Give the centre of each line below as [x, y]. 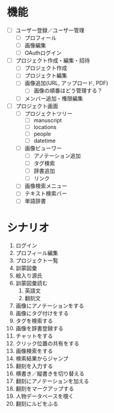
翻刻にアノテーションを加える [52, 381]
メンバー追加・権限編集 [54, 98]
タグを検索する [34, 321]
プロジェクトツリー [49, 113]
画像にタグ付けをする [42, 314]
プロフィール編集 [37, 253]
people [42, 134]
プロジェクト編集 [46, 75]
